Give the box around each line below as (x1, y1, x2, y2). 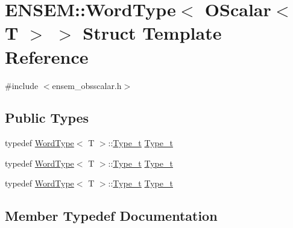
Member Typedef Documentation (5, 206, 218, 225)
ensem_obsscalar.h (52, 79, 122, 91)
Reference (5, 44, 89, 69)
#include (5, 79, 39, 91)
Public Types (5, 108, 89, 127)
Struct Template (83, 20, 222, 45)
